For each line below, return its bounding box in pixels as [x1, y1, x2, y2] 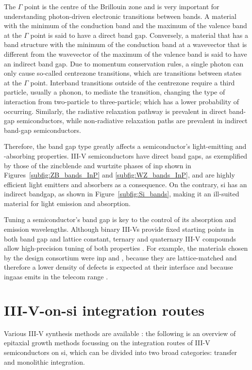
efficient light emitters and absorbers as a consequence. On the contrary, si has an [4, 179, 247, 189]
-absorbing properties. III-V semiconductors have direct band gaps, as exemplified [4, 150, 248, 161]
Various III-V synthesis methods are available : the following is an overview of [4, 328, 236, 338]
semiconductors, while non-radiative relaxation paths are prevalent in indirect [17, 115, 248, 126]
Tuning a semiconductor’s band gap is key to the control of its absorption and [4, 214, 236, 225]
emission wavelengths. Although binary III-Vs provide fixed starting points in [4, 224, 234, 234]
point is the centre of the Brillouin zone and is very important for [24, 1, 219, 11]
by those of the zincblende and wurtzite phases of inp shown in [4, 160, 191, 170]
